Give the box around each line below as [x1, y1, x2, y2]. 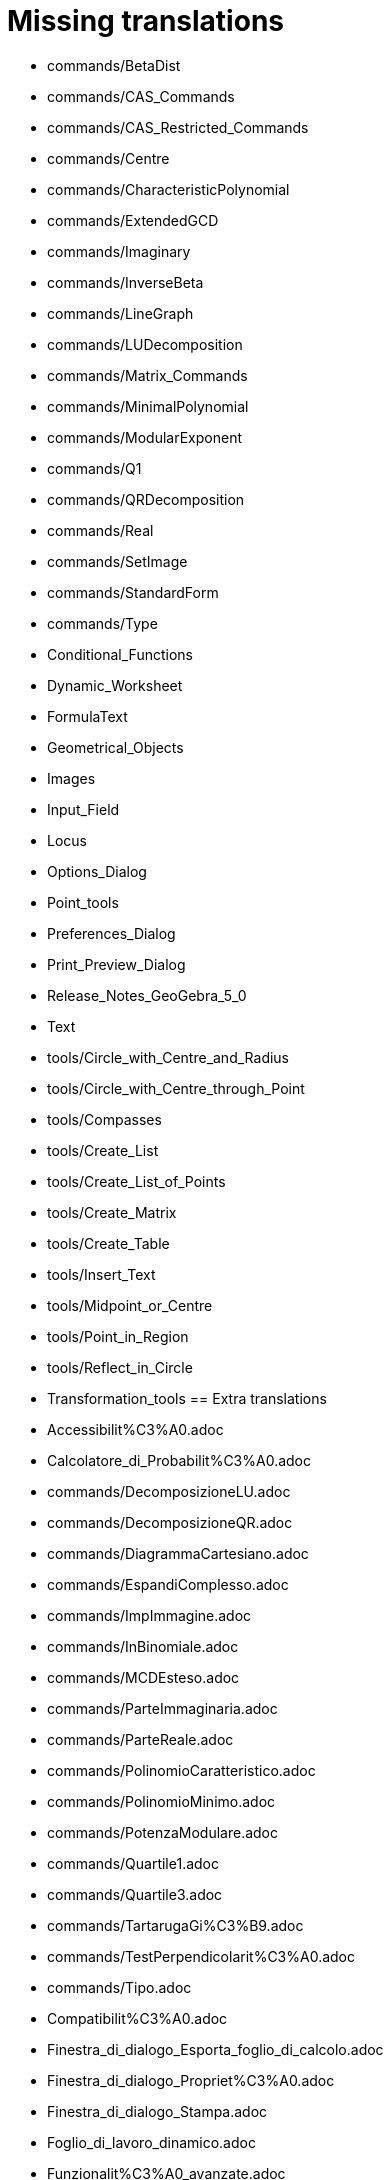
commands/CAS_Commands [47, 87, 235, 105]
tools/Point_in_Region [47, 1327, 189, 1345]
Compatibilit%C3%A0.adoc [47, 2009, 228, 2027]
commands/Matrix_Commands [47, 366, 248, 384]
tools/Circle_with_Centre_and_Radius [47, 1048, 290, 1066]
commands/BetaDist [47, 56, 181, 74]
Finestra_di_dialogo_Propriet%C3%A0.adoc [47, 2071, 335, 2089]
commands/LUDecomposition [47, 335, 243, 353]
